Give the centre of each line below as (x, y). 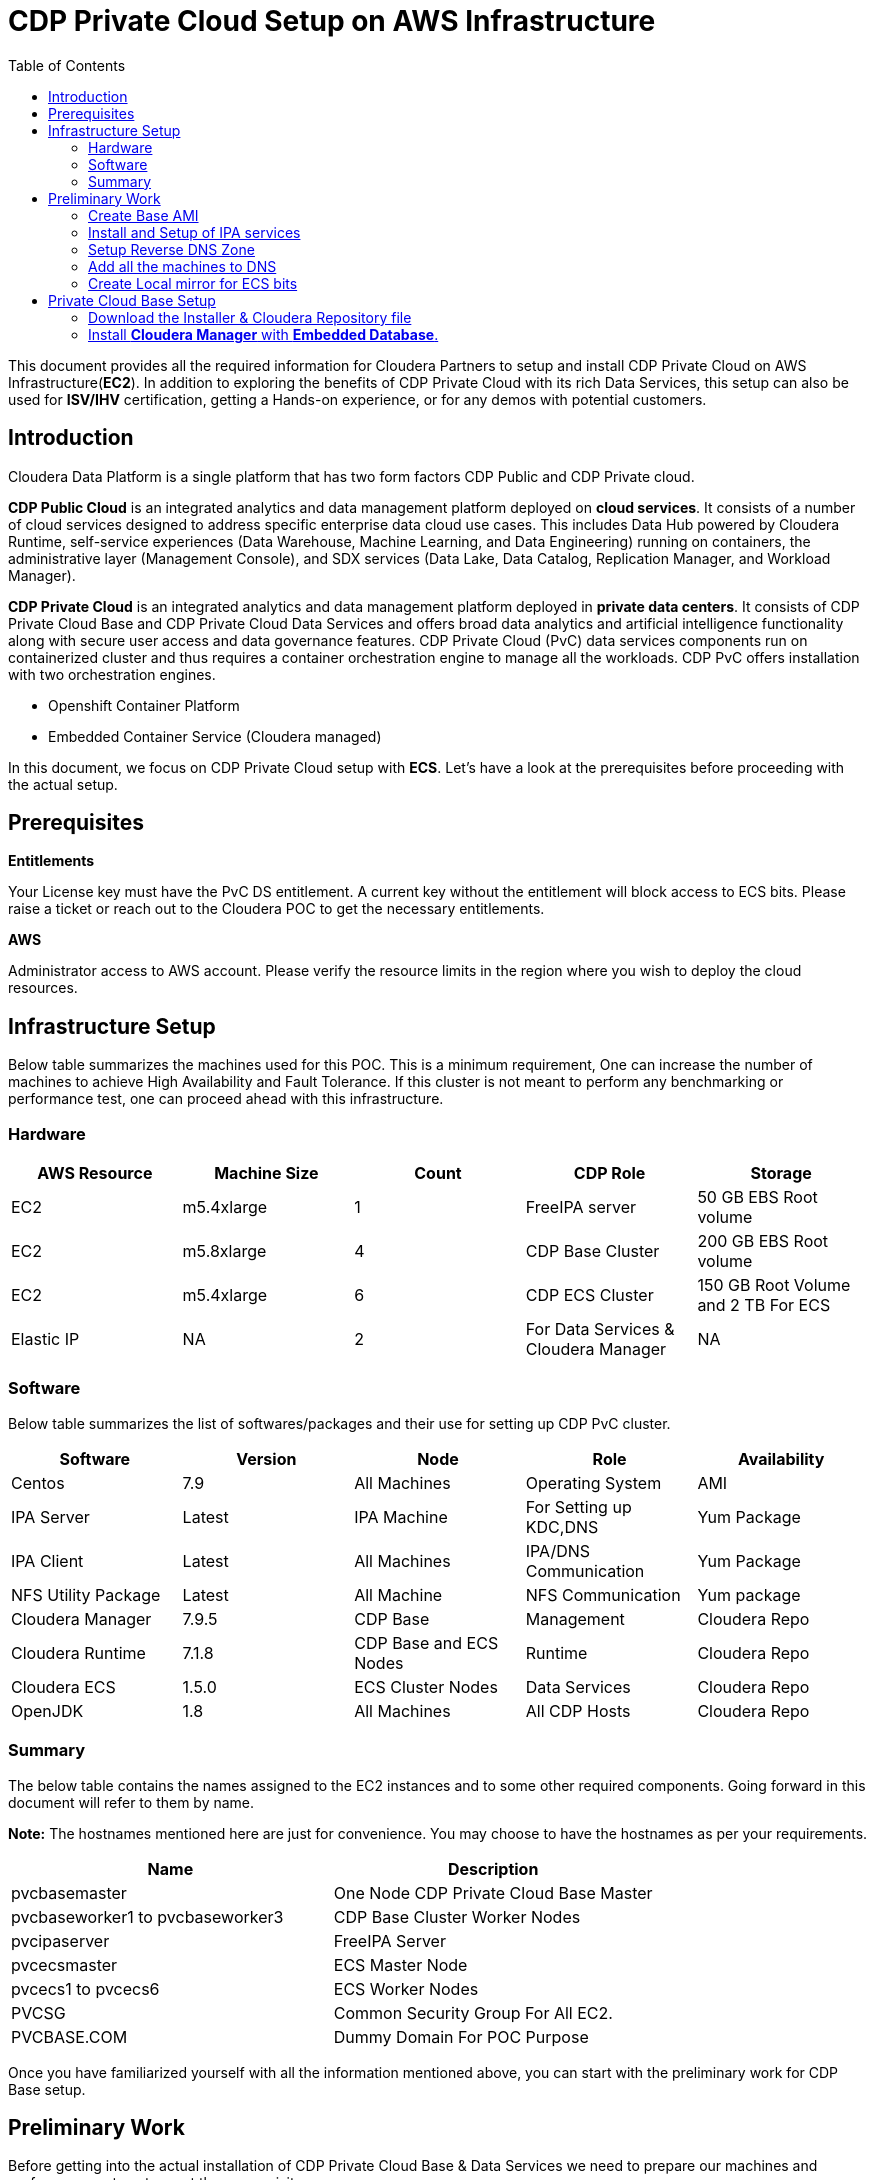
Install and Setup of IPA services (194, 232)
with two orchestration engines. (112, 674)
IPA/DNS (558, 1550)
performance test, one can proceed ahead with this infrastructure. (226, 1099)
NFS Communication (603, 1594)
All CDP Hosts (578, 1710)
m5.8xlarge (224, 1251)
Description (493, 1868)
